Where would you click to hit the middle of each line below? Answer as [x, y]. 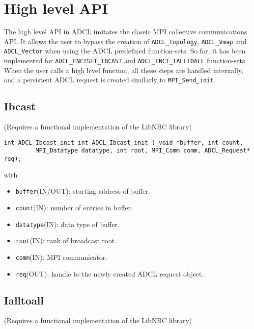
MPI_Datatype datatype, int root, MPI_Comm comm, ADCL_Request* [143, 151]
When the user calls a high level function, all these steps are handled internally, [124, 70]
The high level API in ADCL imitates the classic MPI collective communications [126, 32]
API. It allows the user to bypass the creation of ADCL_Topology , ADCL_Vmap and [125, 41]
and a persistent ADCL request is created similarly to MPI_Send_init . [110, 80]
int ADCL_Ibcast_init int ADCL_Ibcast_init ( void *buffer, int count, [124, 142]
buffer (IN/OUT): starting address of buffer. [83, 191]
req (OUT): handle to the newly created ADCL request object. [110, 273]
